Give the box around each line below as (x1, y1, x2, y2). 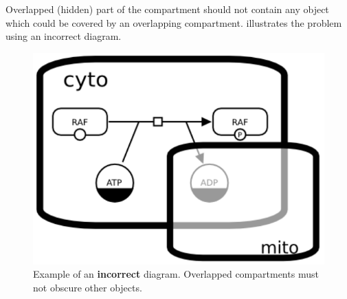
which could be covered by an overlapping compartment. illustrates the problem (5, 15, 342, 30)
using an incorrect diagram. (5, 29, 122, 43)
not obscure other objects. (33, 280, 142, 294)
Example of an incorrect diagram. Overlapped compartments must (33, 267, 319, 281)
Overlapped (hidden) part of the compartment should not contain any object (5, 2, 329, 16)
